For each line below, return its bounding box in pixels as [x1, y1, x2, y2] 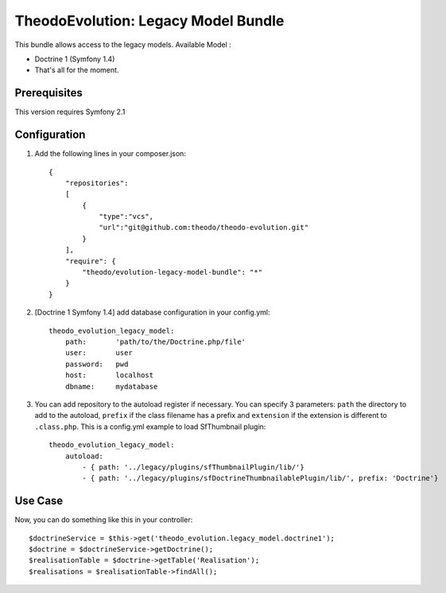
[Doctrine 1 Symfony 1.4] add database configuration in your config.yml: [34, 307, 270, 318]
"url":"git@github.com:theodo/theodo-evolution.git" [99, 223, 309, 232]
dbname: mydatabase [64, 382, 158, 391]
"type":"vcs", [99, 212, 154, 221]
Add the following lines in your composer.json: [34, 149, 187, 158]
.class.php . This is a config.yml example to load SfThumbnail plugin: [34, 422, 266, 431]
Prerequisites [14, 86, 83, 99]
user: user [64, 349, 133, 357]
